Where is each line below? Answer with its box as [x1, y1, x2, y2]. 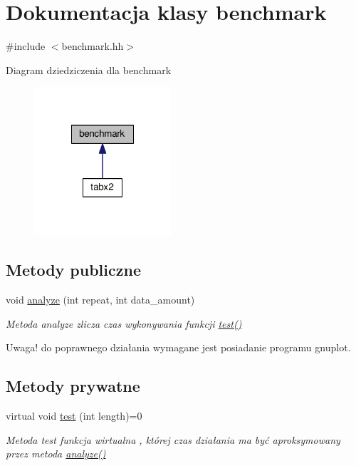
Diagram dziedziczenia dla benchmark [6, 62, 172, 77]
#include [6, 38, 46, 53]
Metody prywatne [6, 375, 140, 397]
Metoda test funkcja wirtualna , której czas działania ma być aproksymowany [6, 432, 340, 447]
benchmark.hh [61, 38, 124, 53]
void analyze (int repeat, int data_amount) [6, 292, 195, 307]
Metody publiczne [6, 259, 141, 281]
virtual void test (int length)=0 [6, 408, 142, 423]
